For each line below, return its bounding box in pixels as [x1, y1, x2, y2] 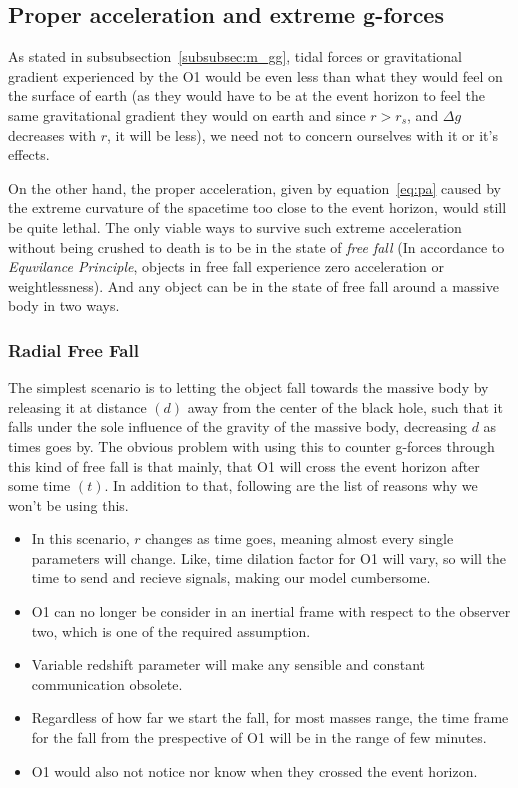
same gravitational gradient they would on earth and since [8, 104, 366, 125]
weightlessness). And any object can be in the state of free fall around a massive [8, 275, 499, 296]
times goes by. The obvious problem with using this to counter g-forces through [8, 435, 495, 456]
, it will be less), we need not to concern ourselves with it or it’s [107, 124, 498, 145]
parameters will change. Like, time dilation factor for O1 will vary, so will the [31, 547, 507, 568]
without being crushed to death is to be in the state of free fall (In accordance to [8, 236, 505, 257]
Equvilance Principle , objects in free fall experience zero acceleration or [8, 256, 445, 277]
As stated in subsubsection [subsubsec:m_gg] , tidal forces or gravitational [8, 46, 462, 67]
